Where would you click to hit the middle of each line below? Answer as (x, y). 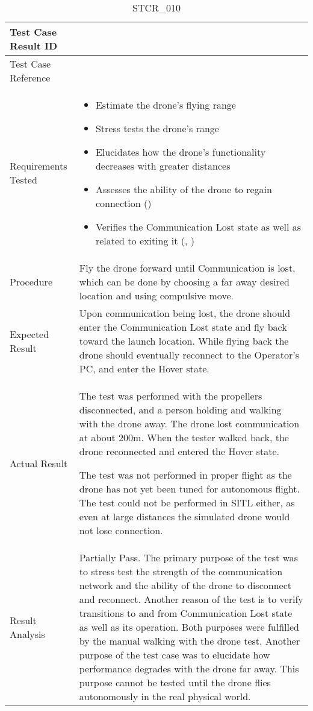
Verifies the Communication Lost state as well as (198, 227)
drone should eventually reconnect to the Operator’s (189, 355)
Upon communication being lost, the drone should (185, 313)
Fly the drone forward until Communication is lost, (187, 268)
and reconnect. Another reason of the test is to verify (191, 599)
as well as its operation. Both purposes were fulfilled (189, 627)
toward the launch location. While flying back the (184, 341)
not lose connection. (121, 530)
